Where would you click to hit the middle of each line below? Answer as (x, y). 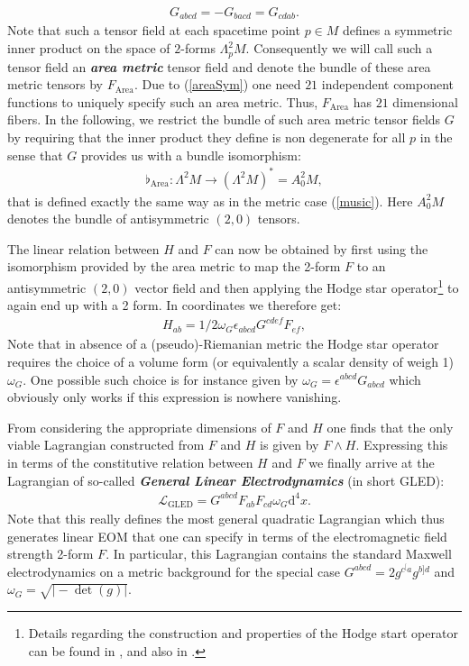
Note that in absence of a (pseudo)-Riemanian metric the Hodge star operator (223, 344)
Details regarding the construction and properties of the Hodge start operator (243, 633)
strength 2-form (51, 554)
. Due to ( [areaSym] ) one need (217, 84)
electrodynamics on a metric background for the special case (174, 571)
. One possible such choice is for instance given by (161, 379)
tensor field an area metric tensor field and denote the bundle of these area (219, 66)
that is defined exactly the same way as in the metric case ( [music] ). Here (210, 201)
